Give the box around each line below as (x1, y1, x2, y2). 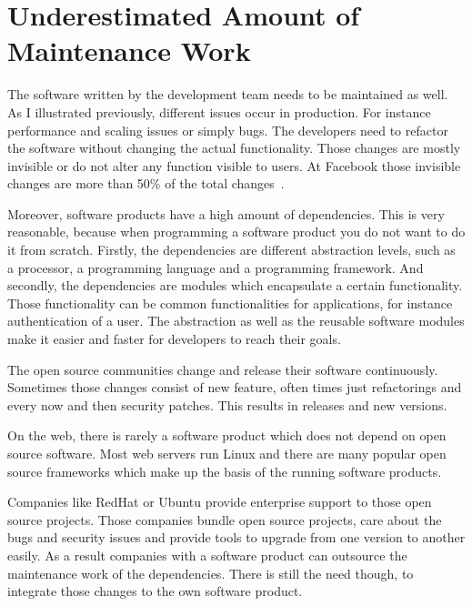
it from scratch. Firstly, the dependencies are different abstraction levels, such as (7, 240, 456, 259)
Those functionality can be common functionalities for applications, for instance (7, 293, 453, 312)
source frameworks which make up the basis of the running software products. (7, 461, 442, 480)
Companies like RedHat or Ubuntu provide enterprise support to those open (7, 492, 432, 511)
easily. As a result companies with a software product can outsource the (7, 545, 407, 564)
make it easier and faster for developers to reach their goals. (7, 329, 341, 348)
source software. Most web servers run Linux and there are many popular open (7, 444, 447, 462)
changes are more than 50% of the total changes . (7, 174, 285, 193)
